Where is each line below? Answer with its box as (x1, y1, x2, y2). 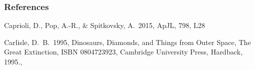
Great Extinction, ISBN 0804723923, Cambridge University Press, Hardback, (4, 46, 243, 57)
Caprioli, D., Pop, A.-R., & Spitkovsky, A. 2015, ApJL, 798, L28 (4, 20, 205, 30)
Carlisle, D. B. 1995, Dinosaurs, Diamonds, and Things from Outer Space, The (4, 36, 251, 47)
